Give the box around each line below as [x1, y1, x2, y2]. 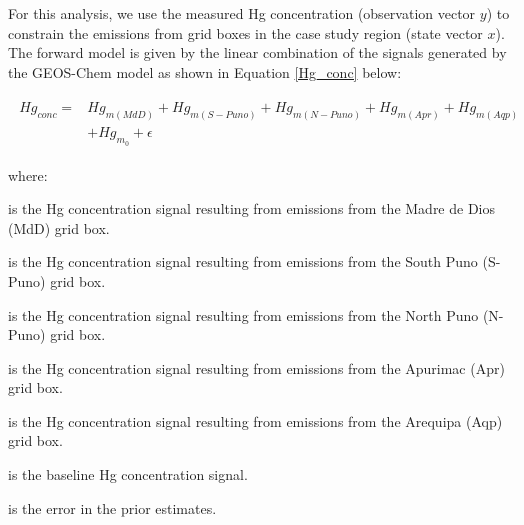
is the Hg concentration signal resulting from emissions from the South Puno [8, 251, 478, 272]
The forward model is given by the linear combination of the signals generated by [8, 42, 507, 63]
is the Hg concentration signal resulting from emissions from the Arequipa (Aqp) [8, 410, 503, 431]
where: [8, 164, 48, 185]
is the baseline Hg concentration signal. [8, 464, 248, 485]
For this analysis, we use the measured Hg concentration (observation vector [8, 3, 476, 23]
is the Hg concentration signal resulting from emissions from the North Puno [8, 304, 479, 325]
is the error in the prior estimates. [8, 497, 217, 518]
